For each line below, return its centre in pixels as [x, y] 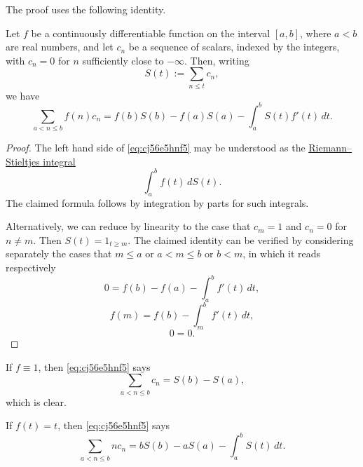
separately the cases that [59, 253]
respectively [31, 267]
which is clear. [36, 401]
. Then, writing [217, 60]
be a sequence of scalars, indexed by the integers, [234, 47]
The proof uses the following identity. [86, 9]
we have [23, 95]
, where [316, 33]
